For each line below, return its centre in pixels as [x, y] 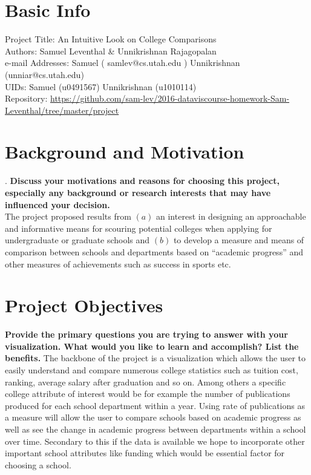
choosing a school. [38, 464]
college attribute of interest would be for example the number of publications [148, 394]
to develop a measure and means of [239, 240]
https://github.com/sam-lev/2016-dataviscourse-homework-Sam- [170, 98]
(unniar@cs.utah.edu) [44, 74]
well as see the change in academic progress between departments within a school [155, 429]
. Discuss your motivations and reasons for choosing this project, [142, 181]
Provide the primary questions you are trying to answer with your [146, 334]
